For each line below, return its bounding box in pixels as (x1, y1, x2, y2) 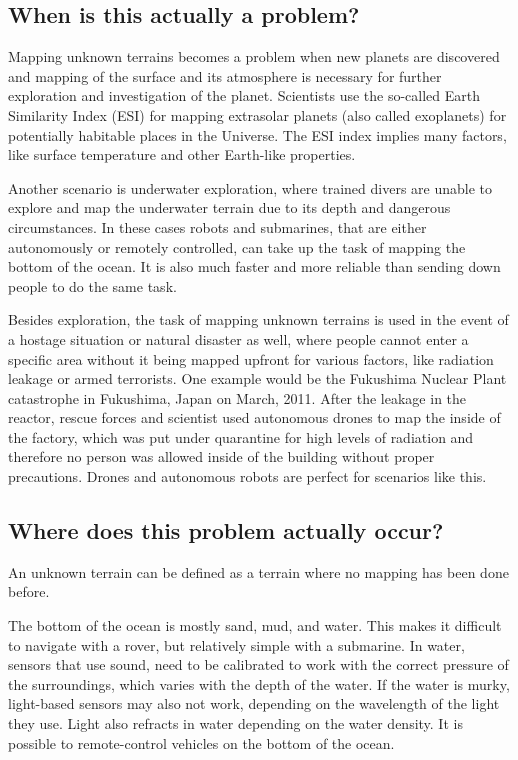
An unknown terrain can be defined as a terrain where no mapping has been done (8, 561, 509, 582)
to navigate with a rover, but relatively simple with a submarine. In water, (8, 634, 465, 655)
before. (8, 581, 50, 602)
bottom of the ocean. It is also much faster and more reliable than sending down (8, 256, 501, 277)
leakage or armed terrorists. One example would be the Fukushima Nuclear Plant (8, 368, 507, 389)
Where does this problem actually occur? (8, 515, 444, 546)
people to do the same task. (8, 275, 177, 296)
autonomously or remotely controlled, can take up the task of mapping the (8, 236, 466, 257)
